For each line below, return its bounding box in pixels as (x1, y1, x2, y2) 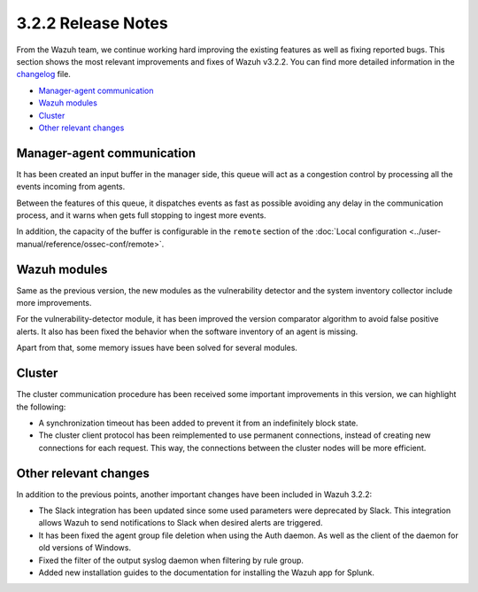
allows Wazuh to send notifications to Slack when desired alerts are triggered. (38, 518, 323, 528)
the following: (16, 401, 66, 412)
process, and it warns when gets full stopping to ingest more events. (16, 209, 266, 221)
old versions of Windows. (38, 542, 132, 553)
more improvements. (16, 298, 92, 308)
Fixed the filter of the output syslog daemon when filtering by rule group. (38, 555, 305, 565)
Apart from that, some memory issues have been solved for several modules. (16, 342, 298, 354)
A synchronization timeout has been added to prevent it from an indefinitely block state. (38, 417, 358, 428)
